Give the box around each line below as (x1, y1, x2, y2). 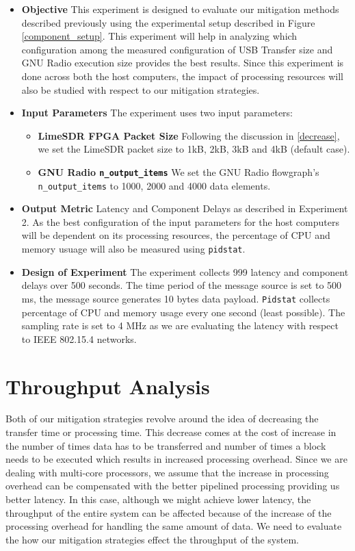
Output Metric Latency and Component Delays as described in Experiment (21, 201, 348, 216)
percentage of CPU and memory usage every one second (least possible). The (21, 305, 345, 319)
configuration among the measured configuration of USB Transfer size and (21, 42, 333, 56)
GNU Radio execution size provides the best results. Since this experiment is (21, 55, 344, 70)
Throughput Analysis (5, 372, 210, 400)
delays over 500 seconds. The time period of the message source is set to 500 (21, 278, 342, 292)
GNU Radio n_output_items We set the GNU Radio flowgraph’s (38, 164, 319, 179)
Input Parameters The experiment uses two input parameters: (21, 105, 293, 120)
